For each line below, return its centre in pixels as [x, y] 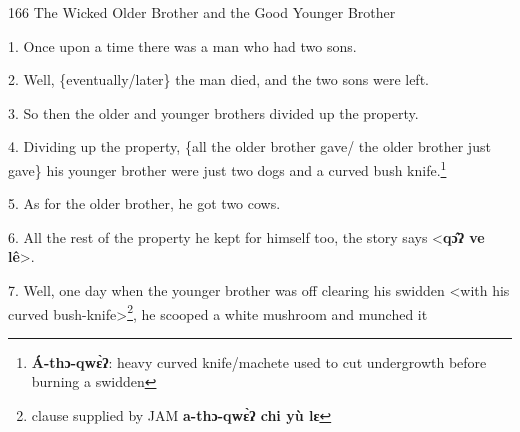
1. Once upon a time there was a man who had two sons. [182, 45]
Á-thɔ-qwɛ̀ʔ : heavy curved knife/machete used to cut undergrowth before [259, 361]
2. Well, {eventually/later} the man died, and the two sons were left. [218, 79]
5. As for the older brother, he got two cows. [144, 203]
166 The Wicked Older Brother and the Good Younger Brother [202, 12]
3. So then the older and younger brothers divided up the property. [213, 112]
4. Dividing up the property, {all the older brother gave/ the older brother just [249, 146]
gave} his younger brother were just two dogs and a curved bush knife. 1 [227, 168]
